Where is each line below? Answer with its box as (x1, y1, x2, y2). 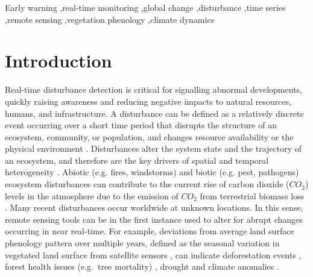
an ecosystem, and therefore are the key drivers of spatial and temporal (5, 154, 269, 166)
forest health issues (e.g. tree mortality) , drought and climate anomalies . (5, 260, 279, 273)
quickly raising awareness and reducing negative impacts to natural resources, (5, 95, 292, 107)
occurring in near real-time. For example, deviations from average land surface (5, 225, 294, 237)
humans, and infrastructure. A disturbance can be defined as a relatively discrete (5, 107, 304, 119)
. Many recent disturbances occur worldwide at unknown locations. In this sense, (5, 201, 303, 214)
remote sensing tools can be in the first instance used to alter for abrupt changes (5, 213, 303, 225)
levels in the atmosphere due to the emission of (5, 189, 179, 202)
